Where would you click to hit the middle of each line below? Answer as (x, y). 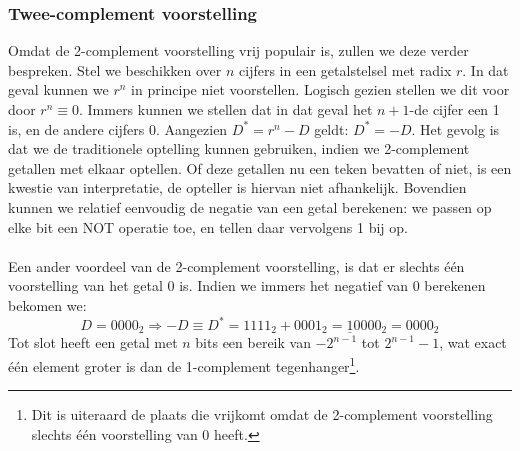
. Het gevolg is (455, 128)
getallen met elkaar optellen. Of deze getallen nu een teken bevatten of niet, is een (260, 167)
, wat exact (473, 342)
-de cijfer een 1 (454, 109)
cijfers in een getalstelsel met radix (345, 69)
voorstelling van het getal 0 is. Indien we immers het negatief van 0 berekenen (247, 285)
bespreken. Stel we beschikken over (115, 69)
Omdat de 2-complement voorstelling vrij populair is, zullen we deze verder (238, 50)
